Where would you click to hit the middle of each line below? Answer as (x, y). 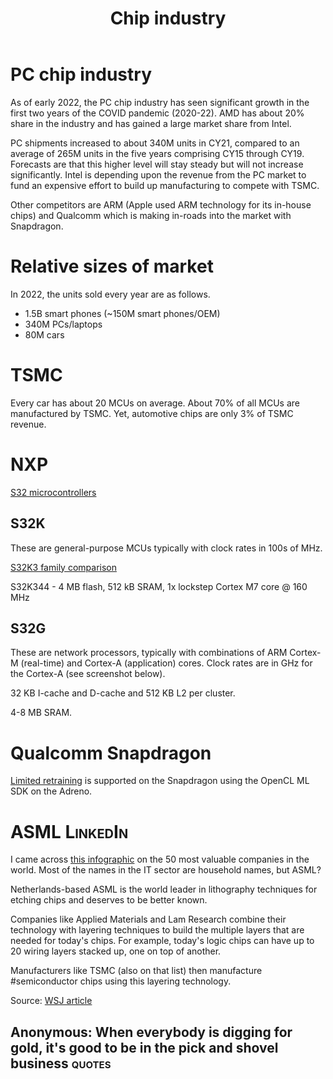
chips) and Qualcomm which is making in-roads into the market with (151, 215)
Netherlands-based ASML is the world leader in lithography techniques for (164, 889)
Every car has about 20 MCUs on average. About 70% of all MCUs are (155, 403)
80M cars (44, 334)
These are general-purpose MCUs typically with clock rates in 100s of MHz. (166, 548)
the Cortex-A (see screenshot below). (88, 674)
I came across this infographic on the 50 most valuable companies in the (160, 859)
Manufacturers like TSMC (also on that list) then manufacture (136, 971)
